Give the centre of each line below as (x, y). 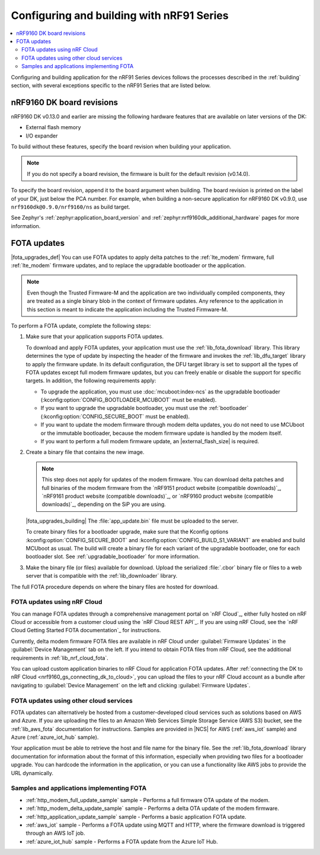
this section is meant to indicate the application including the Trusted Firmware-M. (127, 309)
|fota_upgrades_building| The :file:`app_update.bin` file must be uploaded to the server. (132, 521)
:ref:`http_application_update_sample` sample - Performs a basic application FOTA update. (136, 816)
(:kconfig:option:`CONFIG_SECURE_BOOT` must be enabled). (115, 416)
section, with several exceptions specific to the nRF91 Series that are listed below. (111, 85)
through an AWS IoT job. (55, 833)
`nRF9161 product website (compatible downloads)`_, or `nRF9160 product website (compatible (158, 496)
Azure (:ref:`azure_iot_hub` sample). (55, 737)
